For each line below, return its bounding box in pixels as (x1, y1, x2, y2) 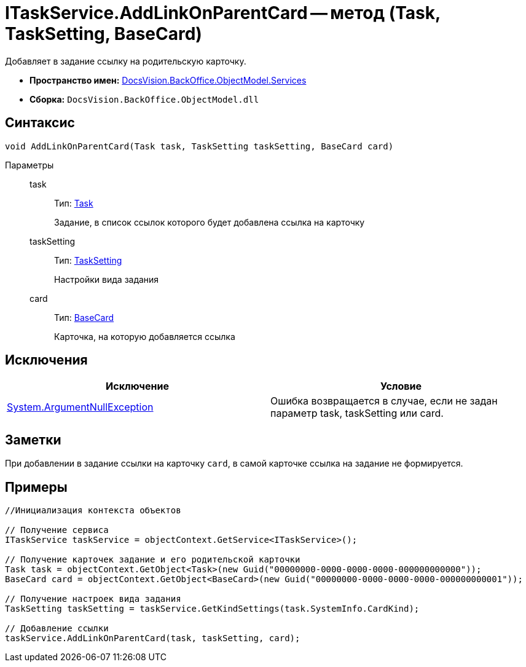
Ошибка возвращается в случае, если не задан (270, 395, 498, 408)
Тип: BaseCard (54, 312, 114, 323)
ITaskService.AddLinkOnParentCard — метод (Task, (5, 2, 441, 23)
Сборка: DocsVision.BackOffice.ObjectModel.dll (29, 93, 259, 105)
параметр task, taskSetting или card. (270, 407, 444, 420)
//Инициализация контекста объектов (5, 505, 181, 516)
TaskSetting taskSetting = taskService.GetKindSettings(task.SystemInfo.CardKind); (5, 604, 420, 614)
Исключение (106, 380, 169, 393)
